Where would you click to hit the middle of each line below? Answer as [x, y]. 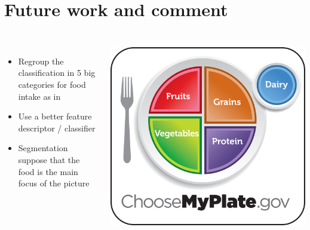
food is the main [48, 171]
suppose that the [49, 159]
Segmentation [43, 148]
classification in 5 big [57, 73]
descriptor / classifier [57, 128]
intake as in [39, 96]
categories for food [52, 84]
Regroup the [41, 61]
